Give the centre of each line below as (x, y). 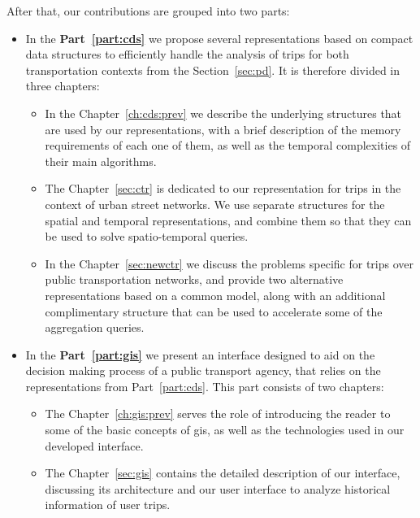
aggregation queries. (95, 327)
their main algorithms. (101, 161)
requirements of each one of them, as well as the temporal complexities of (228, 145)
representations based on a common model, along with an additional (215, 295)
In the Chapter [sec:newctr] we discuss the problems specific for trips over (229, 263)
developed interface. (94, 445)
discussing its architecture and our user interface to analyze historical (218, 488)
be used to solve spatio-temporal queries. (147, 236)
